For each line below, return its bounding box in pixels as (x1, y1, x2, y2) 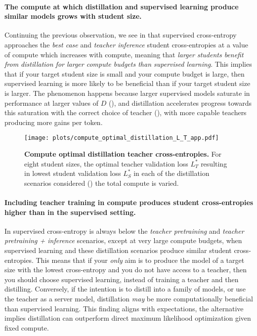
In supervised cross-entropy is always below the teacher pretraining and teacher (4, 225, 244, 236)
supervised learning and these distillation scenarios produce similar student (4, 245, 232, 255)
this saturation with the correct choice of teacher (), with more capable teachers (4, 107, 247, 118)
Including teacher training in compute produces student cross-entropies (4, 197, 254, 207)
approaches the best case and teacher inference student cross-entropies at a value (4, 39, 248, 49)
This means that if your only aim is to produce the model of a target (36, 254, 245, 265)
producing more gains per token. (4, 117, 103, 127)
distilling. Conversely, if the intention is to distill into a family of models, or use (4, 284, 246, 294)
